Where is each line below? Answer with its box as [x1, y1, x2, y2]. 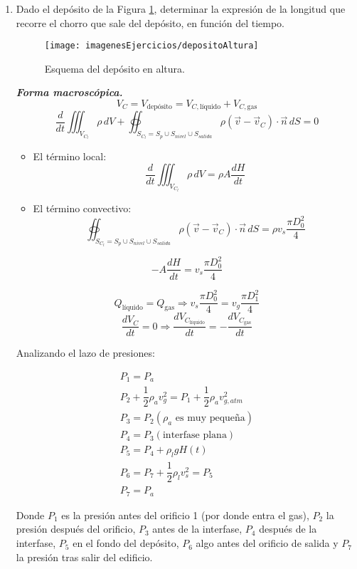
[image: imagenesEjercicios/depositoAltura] [44, 41, 259, 51]
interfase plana [162, 430, 227, 441]
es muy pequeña [175, 413, 245, 424]
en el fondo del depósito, [73, 536, 179, 550]
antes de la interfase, [152, 521, 243, 536]
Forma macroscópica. [16, 85, 123, 100]
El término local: [33, 148, 107, 163]
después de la [259, 521, 317, 536]
